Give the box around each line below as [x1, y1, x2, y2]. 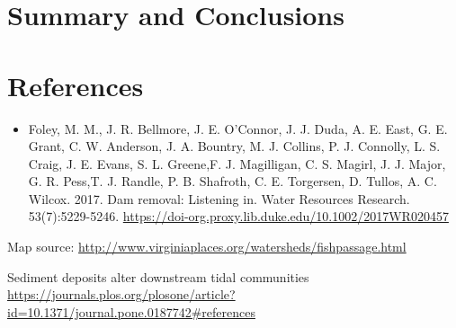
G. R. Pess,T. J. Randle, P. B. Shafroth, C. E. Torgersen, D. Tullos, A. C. [28, 172, 437, 191]
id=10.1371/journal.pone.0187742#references [7, 302, 255, 321]
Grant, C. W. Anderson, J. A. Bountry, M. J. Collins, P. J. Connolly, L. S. [28, 137, 441, 155]
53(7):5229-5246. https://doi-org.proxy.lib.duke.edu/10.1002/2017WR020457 [28, 207, 449, 226]
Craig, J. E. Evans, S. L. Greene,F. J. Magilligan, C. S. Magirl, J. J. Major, [28, 154, 446, 173]
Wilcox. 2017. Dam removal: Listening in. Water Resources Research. [28, 189, 410, 208]
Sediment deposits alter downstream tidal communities [7, 267, 309, 286]
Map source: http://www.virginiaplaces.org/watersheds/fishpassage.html [7, 237, 407, 256]
